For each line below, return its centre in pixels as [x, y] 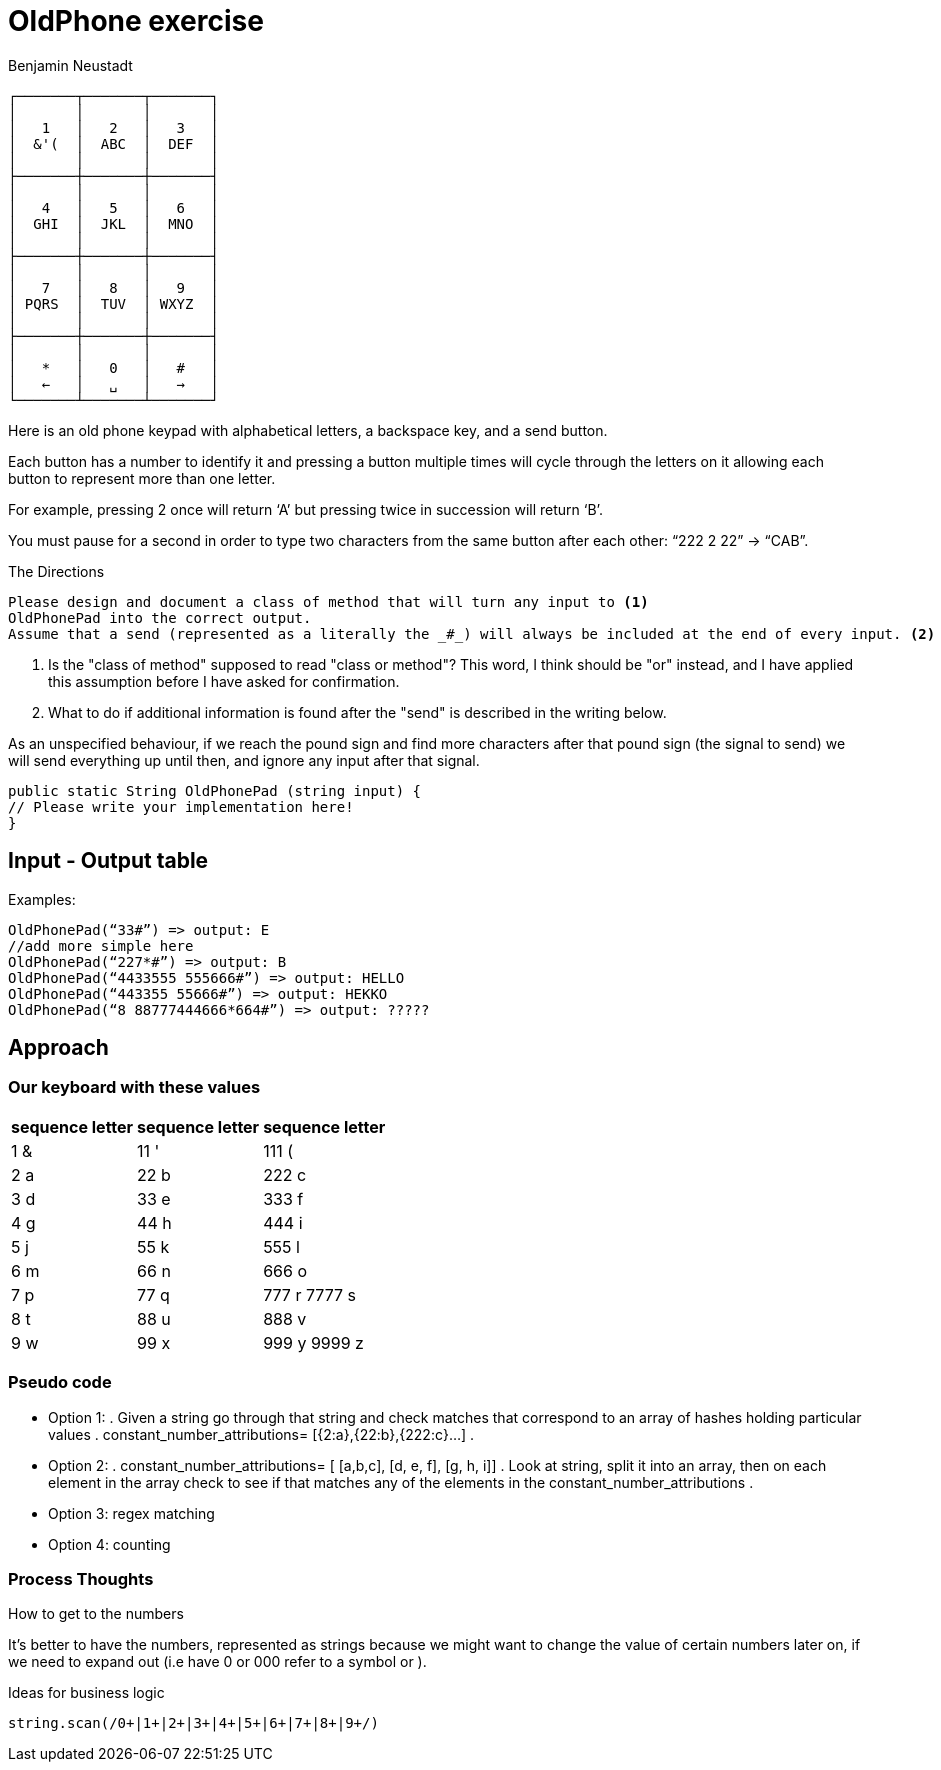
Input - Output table [108, 861]
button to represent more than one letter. [142, 478]
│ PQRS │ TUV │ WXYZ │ [113, 303]
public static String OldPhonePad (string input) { [215, 790]
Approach [58, 1048]
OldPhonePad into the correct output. [160, 617]
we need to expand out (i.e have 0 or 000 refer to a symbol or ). [217, 1662]
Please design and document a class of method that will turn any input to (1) [328, 601]
